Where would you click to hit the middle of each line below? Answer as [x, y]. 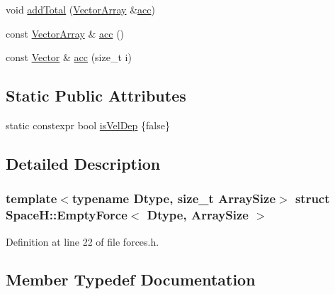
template [32, 198]
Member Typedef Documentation [131, 279]
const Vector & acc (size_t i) [69, 57]
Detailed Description [83, 163]
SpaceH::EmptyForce [67, 215]
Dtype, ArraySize [198, 215]
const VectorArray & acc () [65, 33]
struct [312, 198]
